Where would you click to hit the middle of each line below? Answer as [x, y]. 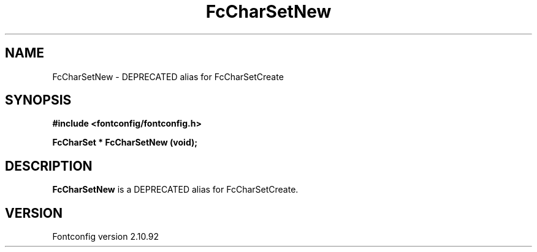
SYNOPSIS [38, 100]
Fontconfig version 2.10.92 [106, 237]
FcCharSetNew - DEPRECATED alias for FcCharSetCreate [168, 76]
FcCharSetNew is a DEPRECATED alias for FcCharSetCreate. [175, 190]
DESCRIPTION [49, 166]
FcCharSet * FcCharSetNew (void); [125, 143]
